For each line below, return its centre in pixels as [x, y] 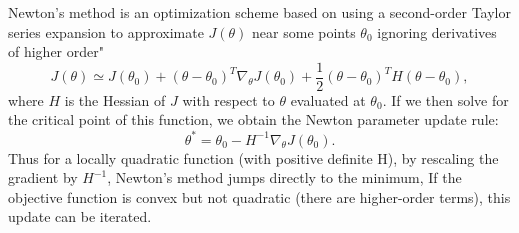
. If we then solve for [445, 99]
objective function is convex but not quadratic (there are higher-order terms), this [259, 196]
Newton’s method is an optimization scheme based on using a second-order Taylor [259, 12]
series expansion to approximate [106, 31]
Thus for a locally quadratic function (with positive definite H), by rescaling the [253, 157]
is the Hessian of [115, 99]
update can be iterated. [80, 216]
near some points [304, 31]
